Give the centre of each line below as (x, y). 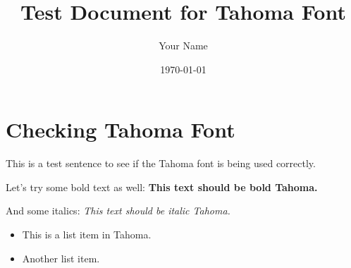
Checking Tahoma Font (121, 129)
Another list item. (61, 258)
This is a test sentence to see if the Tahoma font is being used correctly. (161, 163)
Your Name (183, 45)
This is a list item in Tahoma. (87, 234)
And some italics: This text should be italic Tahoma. (118, 211)
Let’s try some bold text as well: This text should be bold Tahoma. (162, 187)
